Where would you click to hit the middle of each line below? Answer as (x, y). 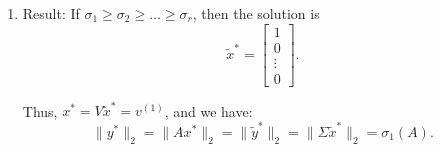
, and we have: (208, 110)
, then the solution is (256, 13)
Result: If (51, 13)
